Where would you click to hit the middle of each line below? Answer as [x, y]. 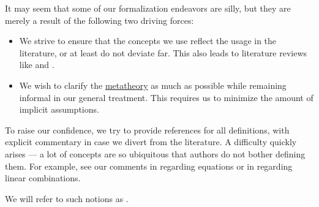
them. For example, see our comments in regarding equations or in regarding [149, 166]
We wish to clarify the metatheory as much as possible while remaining [153, 85]
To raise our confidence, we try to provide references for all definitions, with [147, 130]
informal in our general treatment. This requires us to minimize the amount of [166, 97]
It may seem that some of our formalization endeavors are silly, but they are [148, 8]
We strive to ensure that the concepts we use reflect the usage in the [148, 41]
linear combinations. [43, 178]
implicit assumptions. [59, 109]
